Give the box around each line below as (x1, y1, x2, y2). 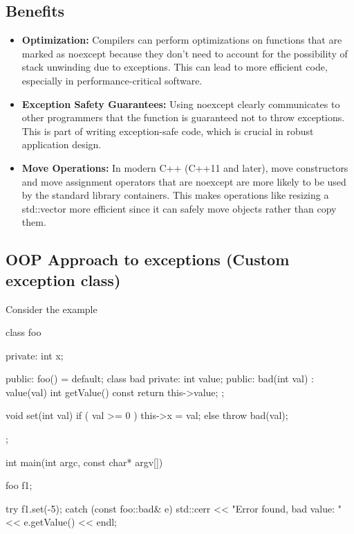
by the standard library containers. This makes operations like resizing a (21, 188, 329, 202)
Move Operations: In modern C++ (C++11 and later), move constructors (21, 160, 348, 175)
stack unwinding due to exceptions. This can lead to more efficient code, (21, 60, 328, 74)
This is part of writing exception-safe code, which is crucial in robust (21, 123, 314, 138)
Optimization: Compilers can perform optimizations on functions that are (21, 33, 342, 47)
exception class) (6, 269, 121, 290)
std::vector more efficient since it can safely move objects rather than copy (21, 201, 337, 215)
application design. (21, 137, 102, 152)
